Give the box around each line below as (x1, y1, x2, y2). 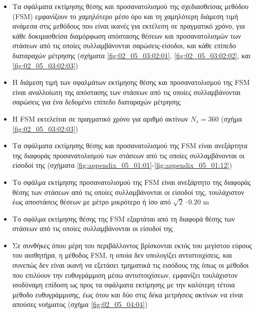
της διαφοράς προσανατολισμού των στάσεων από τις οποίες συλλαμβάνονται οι (12, 150, 245, 160)
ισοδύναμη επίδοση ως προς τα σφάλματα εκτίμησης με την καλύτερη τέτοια (12, 279, 235, 290)
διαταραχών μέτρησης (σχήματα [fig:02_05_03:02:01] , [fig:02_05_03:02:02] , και (12, 50, 250, 60)
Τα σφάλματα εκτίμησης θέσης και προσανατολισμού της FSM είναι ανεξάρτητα (12, 140, 247, 151)
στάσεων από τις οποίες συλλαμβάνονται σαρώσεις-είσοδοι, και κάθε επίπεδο (12, 40, 236, 51)
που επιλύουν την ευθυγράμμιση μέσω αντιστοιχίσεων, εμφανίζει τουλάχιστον (12, 269, 238, 280)
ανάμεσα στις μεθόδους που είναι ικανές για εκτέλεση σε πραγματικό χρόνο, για (12, 21, 245, 31)
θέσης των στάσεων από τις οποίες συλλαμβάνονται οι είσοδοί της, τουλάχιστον (12, 186, 244, 197)
